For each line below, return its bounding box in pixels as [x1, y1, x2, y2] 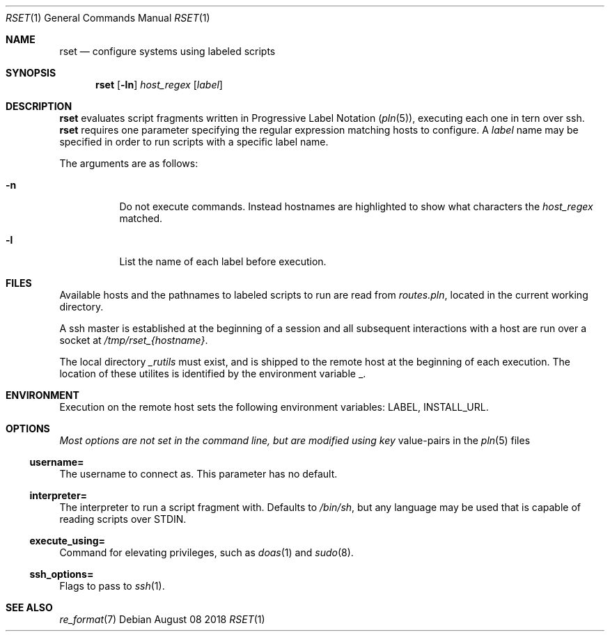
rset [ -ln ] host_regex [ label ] [95, 79, 223, 91]
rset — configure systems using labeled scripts [59, 45, 276, 57]
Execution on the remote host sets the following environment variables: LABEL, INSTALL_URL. [59, 401, 489, 413]
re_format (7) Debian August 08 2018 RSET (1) [59, 613, 265, 625]
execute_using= [29, 535, 105, 546]
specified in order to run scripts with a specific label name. [59, 136, 329, 148]
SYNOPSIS [6, 67, 56, 79]
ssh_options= [29, 568, 94, 580]
